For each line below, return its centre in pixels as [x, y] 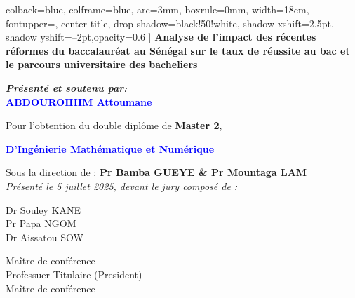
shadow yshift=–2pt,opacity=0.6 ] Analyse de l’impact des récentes [161, 37]
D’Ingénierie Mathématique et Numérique [110, 148]
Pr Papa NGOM [41, 223]
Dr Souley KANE [43, 209]
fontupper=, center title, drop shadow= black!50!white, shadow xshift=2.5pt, [170, 23]
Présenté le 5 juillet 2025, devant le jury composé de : [122, 185]
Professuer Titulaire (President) [74, 274]
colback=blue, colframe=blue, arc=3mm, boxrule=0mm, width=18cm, [158, 9]
